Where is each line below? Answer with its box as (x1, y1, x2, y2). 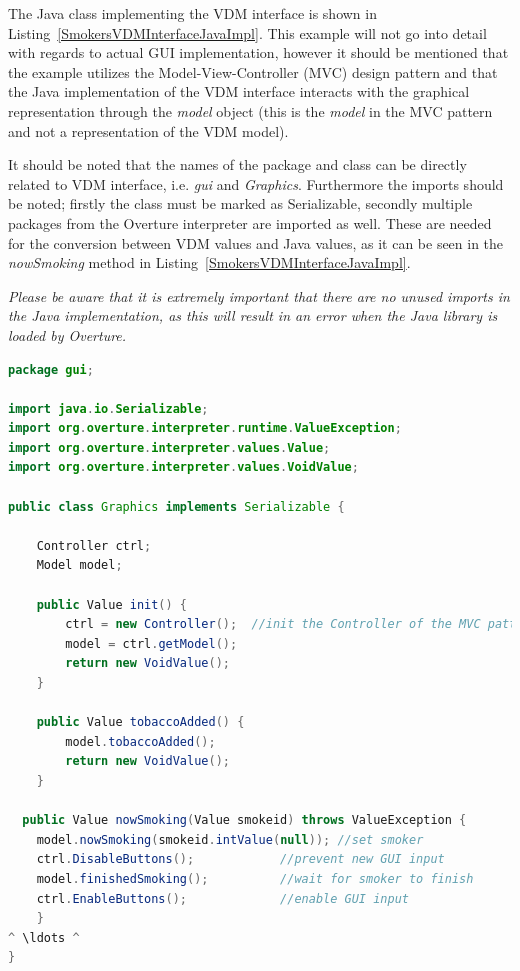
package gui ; (8, 362, 94, 377)
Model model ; (36, 558, 123, 573)
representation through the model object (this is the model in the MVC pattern (8, 100, 493, 121)
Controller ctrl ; (36, 538, 152, 553)
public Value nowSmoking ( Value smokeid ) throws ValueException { (22, 813, 467, 828)
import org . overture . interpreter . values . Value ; (8, 440, 331, 455)
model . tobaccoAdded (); (65, 734, 216, 749)
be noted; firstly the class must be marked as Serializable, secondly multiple (8, 193, 473, 214)
